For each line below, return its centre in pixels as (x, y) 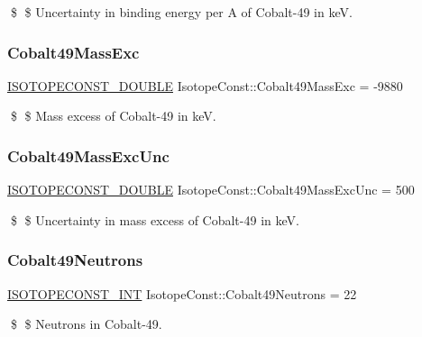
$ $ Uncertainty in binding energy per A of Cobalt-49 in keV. (181, 12)
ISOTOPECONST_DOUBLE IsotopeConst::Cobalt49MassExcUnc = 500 (211, 190)
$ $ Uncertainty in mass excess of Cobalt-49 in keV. (155, 219)
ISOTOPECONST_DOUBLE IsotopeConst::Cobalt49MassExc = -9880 (205, 85)
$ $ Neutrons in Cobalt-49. (86, 324)
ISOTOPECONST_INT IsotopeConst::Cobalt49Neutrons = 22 (182, 293)
